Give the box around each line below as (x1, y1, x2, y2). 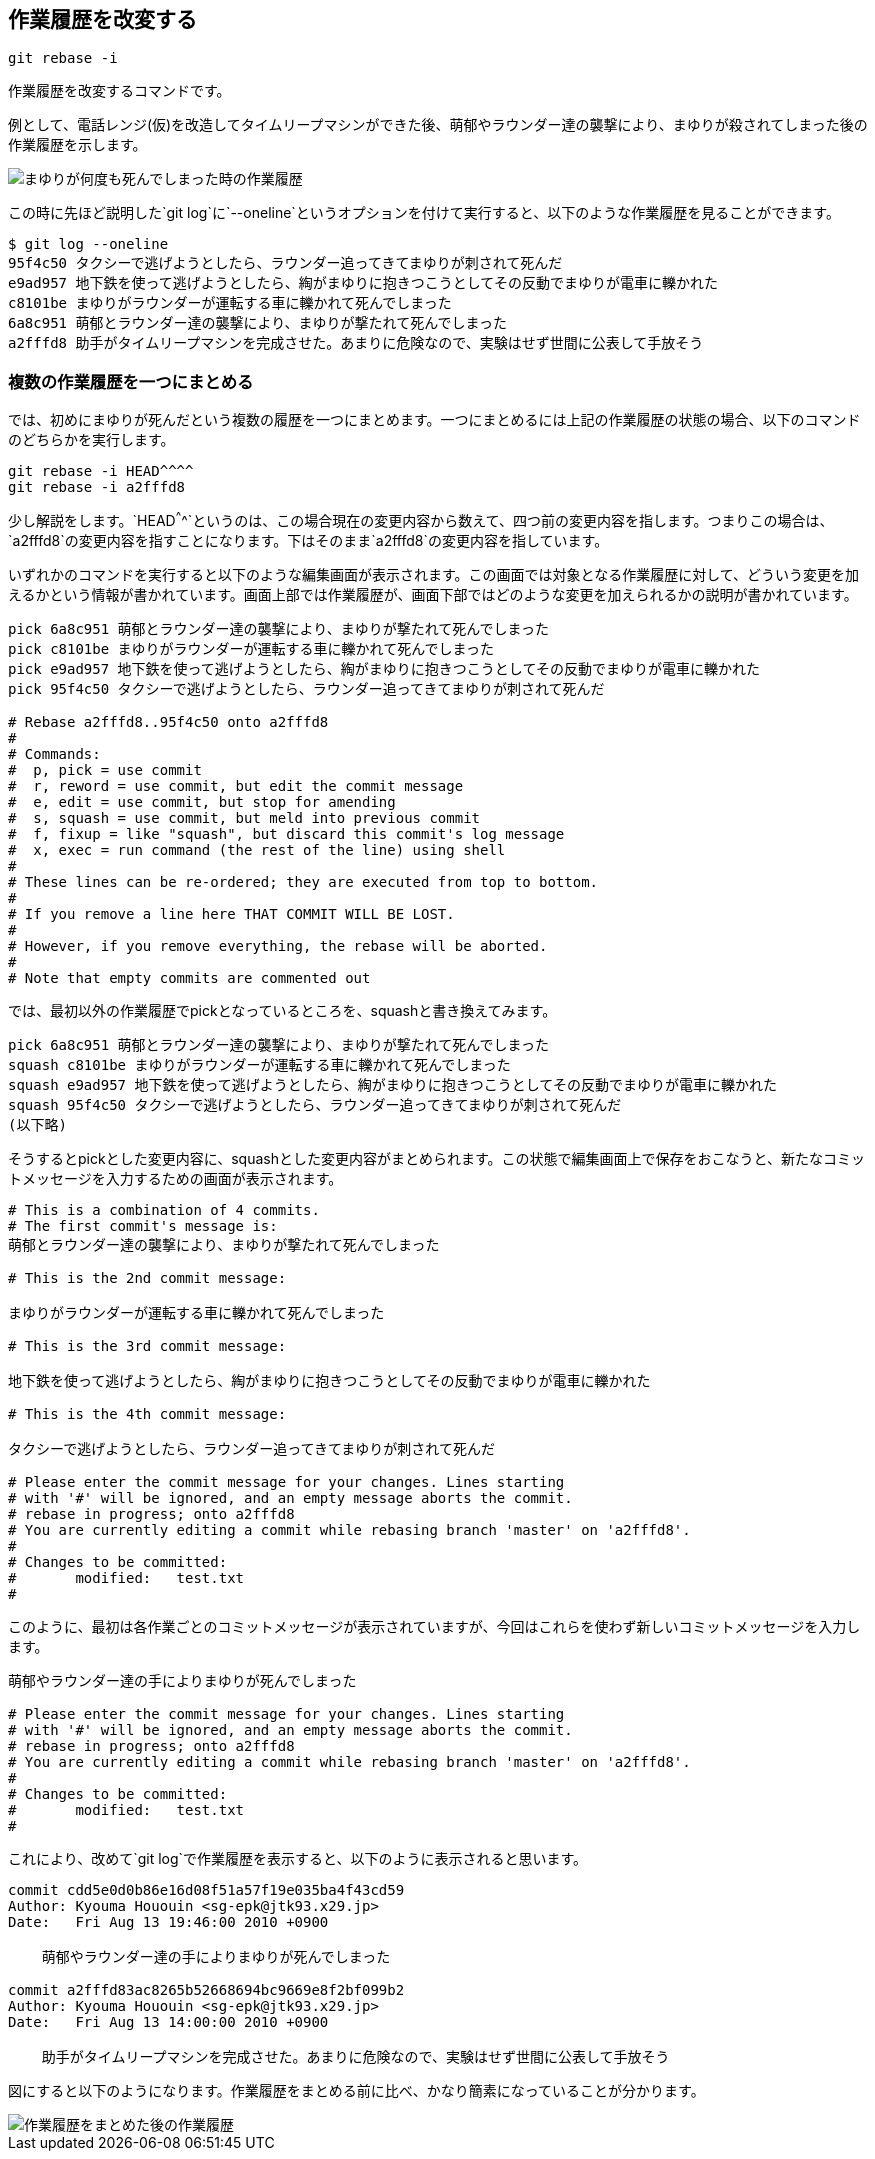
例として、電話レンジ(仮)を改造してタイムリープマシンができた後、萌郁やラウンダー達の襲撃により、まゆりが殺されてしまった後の (8, 116, 868, 134)
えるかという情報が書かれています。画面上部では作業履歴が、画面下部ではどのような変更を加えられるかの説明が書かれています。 (8, 585, 858, 603)
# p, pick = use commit (8, 761, 202, 778)
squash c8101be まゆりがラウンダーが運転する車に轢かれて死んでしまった (8, 1056, 511, 1073)
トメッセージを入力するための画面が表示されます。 (8, 1169, 343, 1187)
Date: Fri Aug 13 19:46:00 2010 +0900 (8, 1913, 329, 1930)
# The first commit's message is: (8, 1217, 278, 1234)
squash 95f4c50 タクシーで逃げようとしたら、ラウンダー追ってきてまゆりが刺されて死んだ (8, 1096, 622, 1113)
